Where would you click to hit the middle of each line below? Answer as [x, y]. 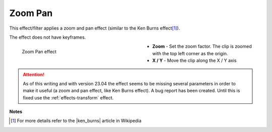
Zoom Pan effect [39, 52]
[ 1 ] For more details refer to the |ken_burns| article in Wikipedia [76, 121]
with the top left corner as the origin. [190, 53]
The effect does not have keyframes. [48, 37]
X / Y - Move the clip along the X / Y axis [194, 61]
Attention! [34, 74]
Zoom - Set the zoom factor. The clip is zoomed [202, 46]
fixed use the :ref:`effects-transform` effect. [68, 97]
